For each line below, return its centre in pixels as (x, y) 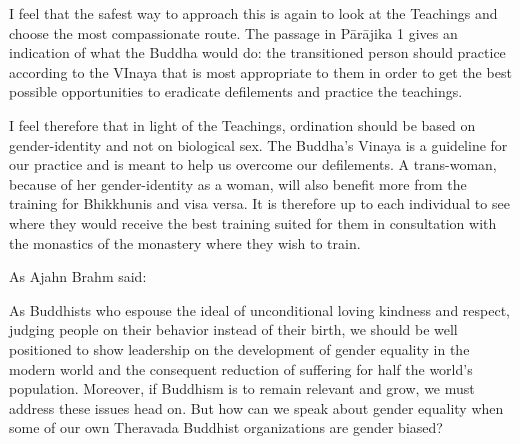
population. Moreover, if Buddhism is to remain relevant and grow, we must (242, 388)
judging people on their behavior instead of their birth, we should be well (233, 329)
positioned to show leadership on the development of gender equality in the (239, 348)
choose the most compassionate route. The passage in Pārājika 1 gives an (233, 32)
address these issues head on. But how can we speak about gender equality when (256, 407)
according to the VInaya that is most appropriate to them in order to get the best (260, 71)
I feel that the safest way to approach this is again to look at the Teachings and (253, 13)
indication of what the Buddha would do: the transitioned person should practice (257, 52)
